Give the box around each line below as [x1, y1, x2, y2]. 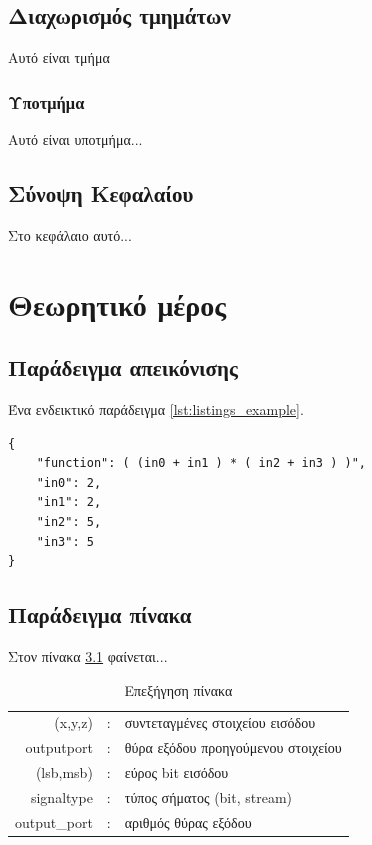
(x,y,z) [54, 712, 93, 733]
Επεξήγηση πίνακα [124, 679, 233, 700]
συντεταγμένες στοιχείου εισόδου [124, 712, 316, 733]
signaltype [30, 786, 93, 807]
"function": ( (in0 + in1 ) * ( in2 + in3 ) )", [36, 456, 366, 471]
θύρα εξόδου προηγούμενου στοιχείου [124, 737, 342, 758]
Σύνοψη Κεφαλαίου [8, 178, 194, 208]
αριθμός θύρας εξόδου [124, 811, 252, 832]
